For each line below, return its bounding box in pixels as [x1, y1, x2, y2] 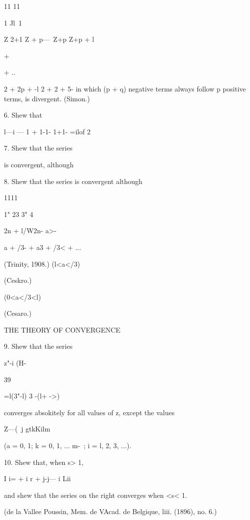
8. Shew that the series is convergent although [4, 176, 142, 186]
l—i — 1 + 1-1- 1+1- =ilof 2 [4, 126, 91, 136]
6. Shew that [4, 110, 42, 120]
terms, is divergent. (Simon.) [4, 93, 90, 103]
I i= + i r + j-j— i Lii [4, 473, 71, 484]
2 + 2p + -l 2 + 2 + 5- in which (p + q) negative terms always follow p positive [4, 83, 246, 93]
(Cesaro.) [4, 308, 32, 318]
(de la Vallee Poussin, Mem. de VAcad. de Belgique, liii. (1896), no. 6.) [4, 506, 217, 517]
